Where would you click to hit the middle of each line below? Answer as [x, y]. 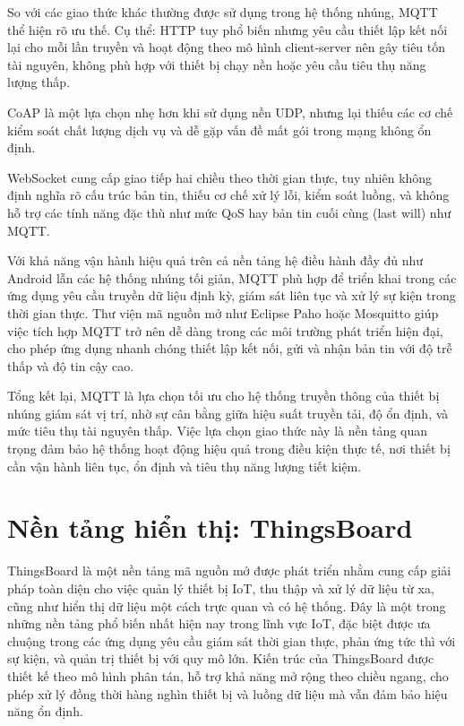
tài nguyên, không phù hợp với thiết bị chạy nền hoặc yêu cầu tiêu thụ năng [217, 64]
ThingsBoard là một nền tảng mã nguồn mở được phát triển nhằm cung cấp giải [229, 570]
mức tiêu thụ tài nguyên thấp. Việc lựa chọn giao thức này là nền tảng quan [218, 431]
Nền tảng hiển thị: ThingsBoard [210, 527]
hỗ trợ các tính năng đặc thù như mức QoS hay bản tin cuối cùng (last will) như [229, 212]
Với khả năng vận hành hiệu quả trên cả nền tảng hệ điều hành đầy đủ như [215, 260]
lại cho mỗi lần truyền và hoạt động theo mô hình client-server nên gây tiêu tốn [227, 47]
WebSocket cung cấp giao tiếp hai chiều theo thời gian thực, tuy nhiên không [220, 177]
